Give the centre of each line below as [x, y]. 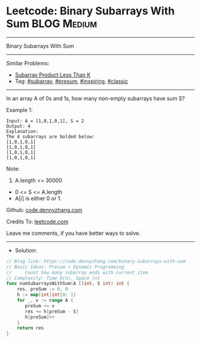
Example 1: [19, 110]
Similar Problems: [28, 63]
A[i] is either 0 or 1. [38, 198]
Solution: [26, 250]
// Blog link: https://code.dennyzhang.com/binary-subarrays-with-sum [96, 261]
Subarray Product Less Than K [53, 75]
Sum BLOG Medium [52, 24]
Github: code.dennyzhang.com [44, 210]
